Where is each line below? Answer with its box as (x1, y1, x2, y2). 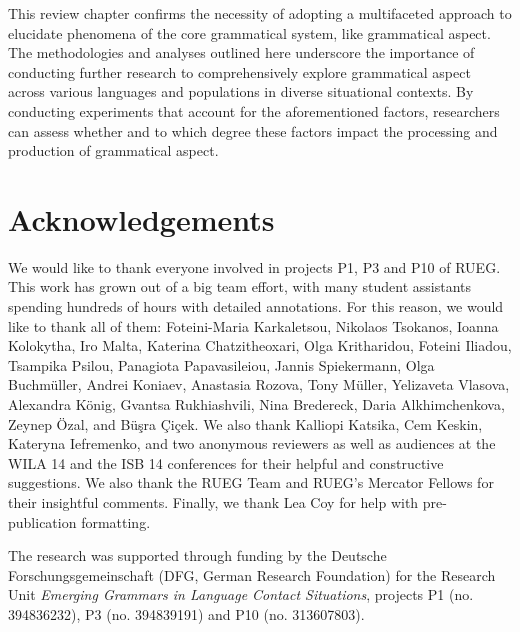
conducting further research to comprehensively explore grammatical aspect (8, 61, 471, 82)
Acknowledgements (8, 198, 275, 239)
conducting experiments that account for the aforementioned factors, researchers (8, 100, 500, 121)
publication (8, 511, 77, 532)
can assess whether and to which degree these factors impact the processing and (8, 120, 498, 141)
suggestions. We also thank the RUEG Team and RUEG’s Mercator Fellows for (8, 472, 494, 493)
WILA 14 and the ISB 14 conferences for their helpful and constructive (8, 452, 444, 473)
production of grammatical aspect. (8, 140, 219, 161)
